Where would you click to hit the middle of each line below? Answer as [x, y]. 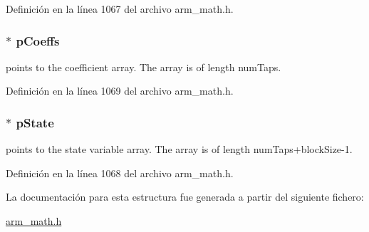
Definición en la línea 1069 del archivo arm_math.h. [120, 91]
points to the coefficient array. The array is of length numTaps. [144, 67]
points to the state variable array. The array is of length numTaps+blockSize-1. [179, 149]
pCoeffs [38, 40]
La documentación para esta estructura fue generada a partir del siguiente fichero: [185, 197]
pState [35, 122]
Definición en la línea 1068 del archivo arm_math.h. [120, 173]
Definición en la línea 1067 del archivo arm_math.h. [120, 9]
